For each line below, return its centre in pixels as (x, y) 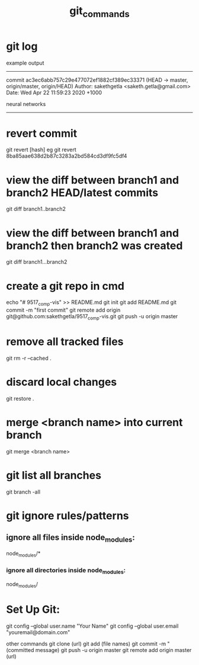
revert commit (42, 133)
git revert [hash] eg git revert (41, 150)
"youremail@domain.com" (38, 632)
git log (22, 46)
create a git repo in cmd (65, 286)
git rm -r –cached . (29, 358)
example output (25, 63)
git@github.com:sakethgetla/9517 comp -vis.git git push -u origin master (92, 317)
